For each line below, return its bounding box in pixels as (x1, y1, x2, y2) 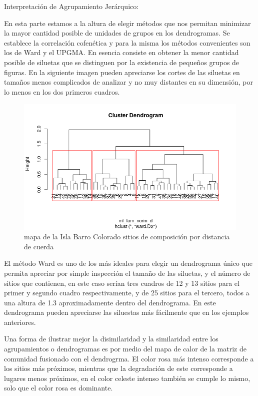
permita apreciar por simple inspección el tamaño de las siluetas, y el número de (4, 267, 250, 278)
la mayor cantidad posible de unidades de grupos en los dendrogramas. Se (4, 28, 230, 38)
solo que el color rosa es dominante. (4, 382, 113, 393)
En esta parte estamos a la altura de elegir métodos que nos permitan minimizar (4, 18, 251, 28)
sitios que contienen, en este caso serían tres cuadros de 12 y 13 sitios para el (4, 277, 239, 288)
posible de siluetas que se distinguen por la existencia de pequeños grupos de (4, 57, 239, 67)
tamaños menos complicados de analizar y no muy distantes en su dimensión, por (4, 77, 253, 87)
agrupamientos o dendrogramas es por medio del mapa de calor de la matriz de (4, 343, 246, 354)
